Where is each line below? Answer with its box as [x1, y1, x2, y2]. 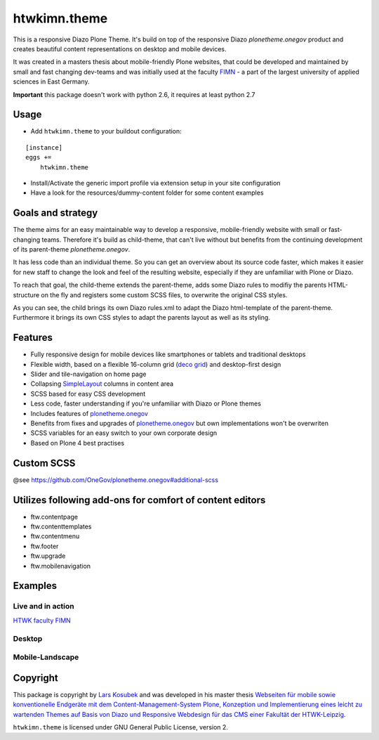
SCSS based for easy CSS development [30, 389, 146, 398]
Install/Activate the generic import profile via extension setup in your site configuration [30, 178, 281, 187]
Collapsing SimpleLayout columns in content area [30, 379, 174, 388]
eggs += [25, 153, 52, 162]
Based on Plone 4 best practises [30, 439, 125, 447]
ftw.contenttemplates [30, 522, 92, 531]
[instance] [25, 143, 63, 151]
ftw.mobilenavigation [30, 562, 91, 570]
